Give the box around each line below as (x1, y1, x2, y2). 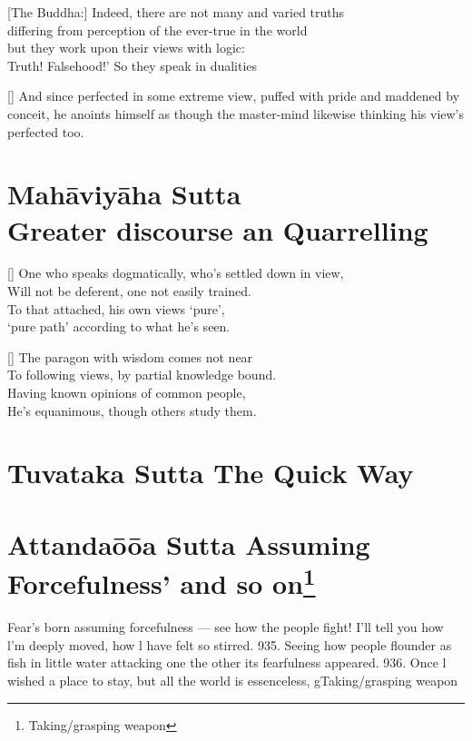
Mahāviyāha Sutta (7, 175, 241, 212)
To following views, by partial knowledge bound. (7, 365, 277, 384)
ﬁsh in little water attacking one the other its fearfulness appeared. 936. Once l (7, 653, 447, 672)
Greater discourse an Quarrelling (7, 211, 428, 248)
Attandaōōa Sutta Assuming (7, 525, 370, 562)
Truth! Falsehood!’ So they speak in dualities (7, 55, 258, 74)
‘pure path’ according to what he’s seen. (7, 317, 231, 336)
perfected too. (7, 122, 84, 141)
